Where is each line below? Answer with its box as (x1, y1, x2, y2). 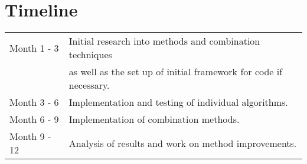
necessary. (68, 78, 110, 92)
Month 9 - (9, 129, 51, 143)
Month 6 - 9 (9, 112, 59, 126)
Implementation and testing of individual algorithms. (68, 95, 288, 109)
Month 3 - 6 (9, 95, 59, 109)
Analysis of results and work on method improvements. (68, 136, 297, 150)
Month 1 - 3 (9, 41, 59, 55)
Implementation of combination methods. (68, 112, 240, 126)
